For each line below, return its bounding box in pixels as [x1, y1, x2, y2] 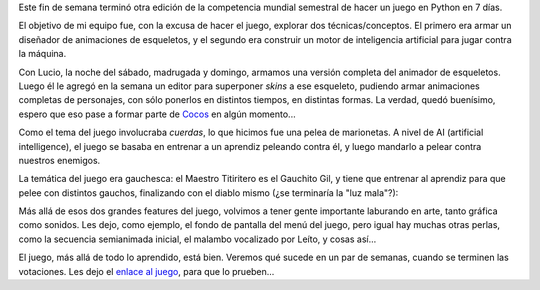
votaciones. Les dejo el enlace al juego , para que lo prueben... [18, 265, 275, 277]
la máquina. [18, 48, 67, 60]
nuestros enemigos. [18, 154, 101, 166]
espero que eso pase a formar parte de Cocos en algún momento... [18, 108, 296, 120]
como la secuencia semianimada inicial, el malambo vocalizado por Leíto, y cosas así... [18, 233, 377, 245]
